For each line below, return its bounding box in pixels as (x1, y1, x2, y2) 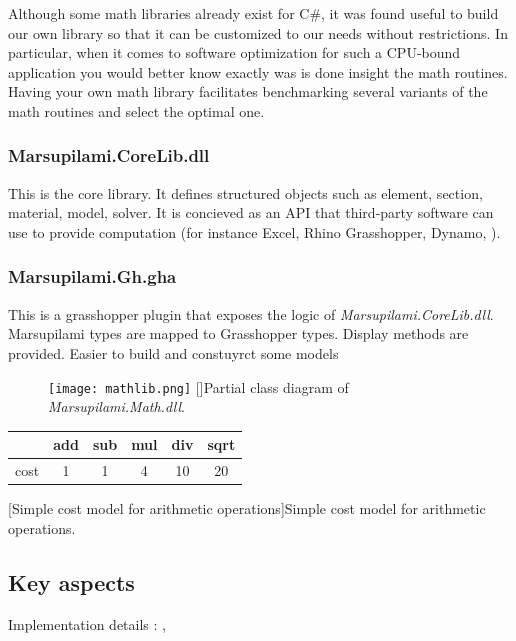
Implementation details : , (8, 613, 166, 634)
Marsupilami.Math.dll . (48, 396, 185, 417)
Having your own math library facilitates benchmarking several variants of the (8, 81, 488, 102)
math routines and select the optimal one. (8, 100, 265, 121)
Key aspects (8, 566, 135, 597)
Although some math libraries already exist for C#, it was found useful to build (8, 3, 499, 23)
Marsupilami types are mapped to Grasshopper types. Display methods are (8, 323, 469, 344)
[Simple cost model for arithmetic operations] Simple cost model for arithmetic (8, 498, 486, 519)
